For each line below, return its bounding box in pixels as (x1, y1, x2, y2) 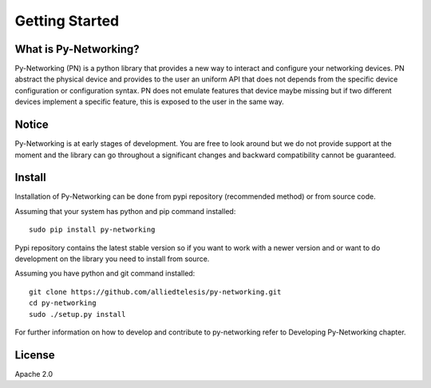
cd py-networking (29, 299, 97, 307)
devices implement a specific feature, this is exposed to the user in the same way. (14, 97, 285, 107)
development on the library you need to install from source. (14, 254, 210, 263)
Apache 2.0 (14, 369, 53, 378)
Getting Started (14, 12, 120, 30)
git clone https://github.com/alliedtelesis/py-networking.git (29, 287, 282, 296)
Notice (14, 118, 49, 132)
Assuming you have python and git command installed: (14, 268, 196, 279)
